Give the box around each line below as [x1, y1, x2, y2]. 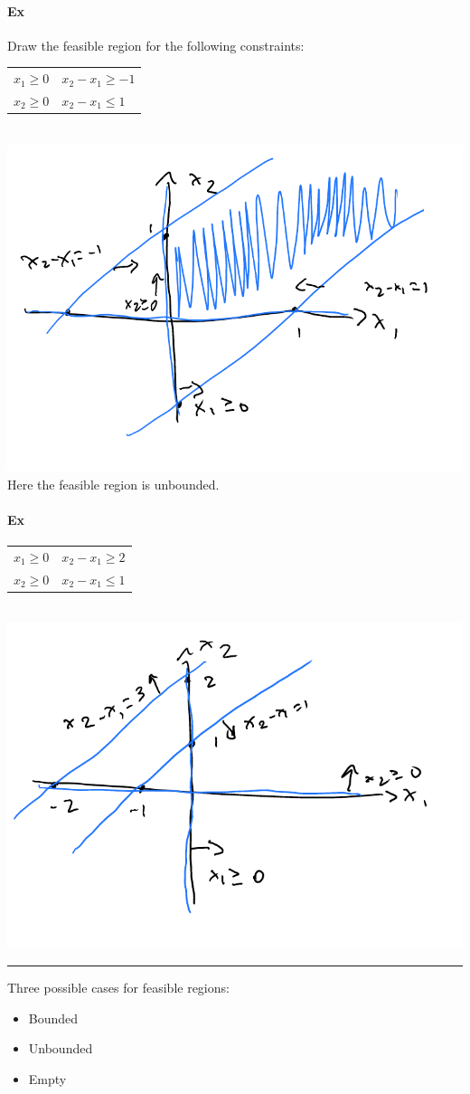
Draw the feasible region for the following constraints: [7, 35, 305, 54]
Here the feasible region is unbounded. [7, 474, 220, 493]
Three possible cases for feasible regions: [7, 978, 230, 997]
